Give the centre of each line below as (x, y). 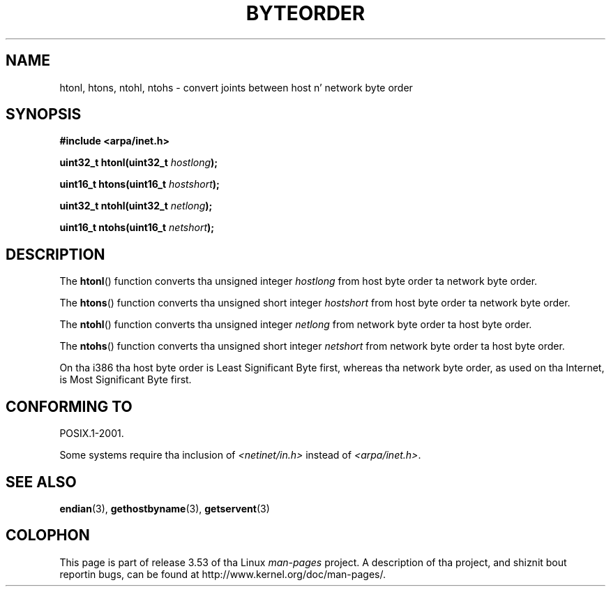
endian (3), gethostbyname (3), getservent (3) (165, 508)
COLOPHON (48, 535)
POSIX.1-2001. (92, 434)
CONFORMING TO (69, 406)
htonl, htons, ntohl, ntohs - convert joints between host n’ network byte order (236, 87)
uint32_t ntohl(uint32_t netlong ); (136, 206)
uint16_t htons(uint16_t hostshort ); (139, 184)
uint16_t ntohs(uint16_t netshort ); (137, 228)
